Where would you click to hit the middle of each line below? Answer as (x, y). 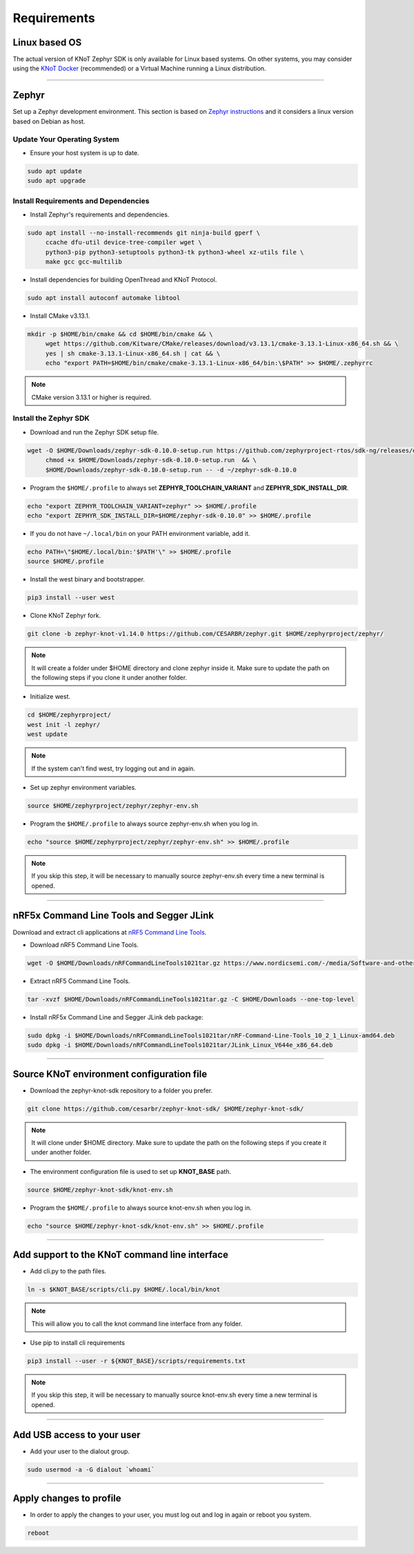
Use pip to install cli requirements (78, 1343)
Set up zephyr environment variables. (83, 787)
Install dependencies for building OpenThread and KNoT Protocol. (124, 280)
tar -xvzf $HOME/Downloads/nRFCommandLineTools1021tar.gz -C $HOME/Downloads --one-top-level (191, 999)
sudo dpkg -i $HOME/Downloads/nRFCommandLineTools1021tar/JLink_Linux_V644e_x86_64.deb (180, 1045)
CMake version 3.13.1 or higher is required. (91, 397)
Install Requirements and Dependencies (81, 201)
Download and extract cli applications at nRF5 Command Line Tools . (110, 932)
